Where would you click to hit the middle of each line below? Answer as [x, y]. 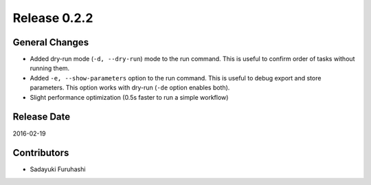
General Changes [51, 42]
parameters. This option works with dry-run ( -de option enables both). [130, 88]
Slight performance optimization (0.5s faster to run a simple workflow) [129, 97]
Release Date [42, 117]
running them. [50, 68]
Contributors [41, 153]
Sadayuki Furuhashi [58, 169]
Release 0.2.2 [53, 18]
